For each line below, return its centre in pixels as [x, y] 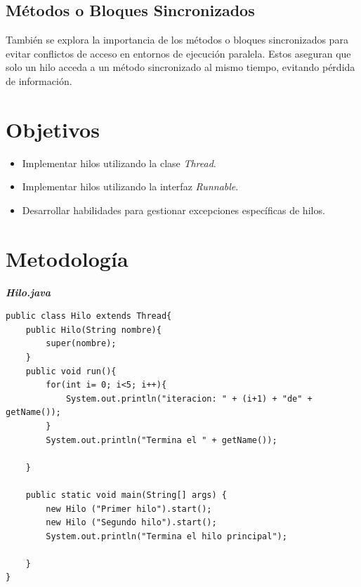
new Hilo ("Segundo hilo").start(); [131, 523]
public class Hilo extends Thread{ [89, 316]
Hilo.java [28, 292]
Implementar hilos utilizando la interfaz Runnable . [130, 186]
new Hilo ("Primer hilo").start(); [129, 509]
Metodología [67, 258]
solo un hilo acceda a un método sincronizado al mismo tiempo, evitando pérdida [180, 67]
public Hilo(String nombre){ [93, 330]
